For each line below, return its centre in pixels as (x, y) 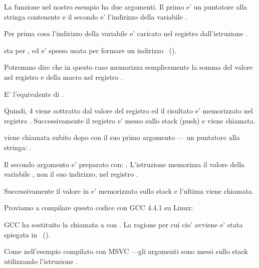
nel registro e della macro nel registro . (63, 77)
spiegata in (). (27, 234)
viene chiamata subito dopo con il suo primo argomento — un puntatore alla (122, 137)
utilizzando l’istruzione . (41, 261)
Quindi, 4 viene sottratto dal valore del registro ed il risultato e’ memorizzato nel (128, 111)
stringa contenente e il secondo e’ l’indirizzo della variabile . (96, 16)
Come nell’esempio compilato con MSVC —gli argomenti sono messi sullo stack (126, 251)
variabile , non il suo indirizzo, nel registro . (71, 174)
